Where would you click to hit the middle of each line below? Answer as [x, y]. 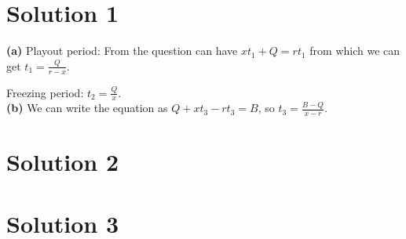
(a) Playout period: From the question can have [122, 51]
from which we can [355, 51]
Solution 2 [63, 162]
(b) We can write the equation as [87, 108]
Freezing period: [45, 92]
